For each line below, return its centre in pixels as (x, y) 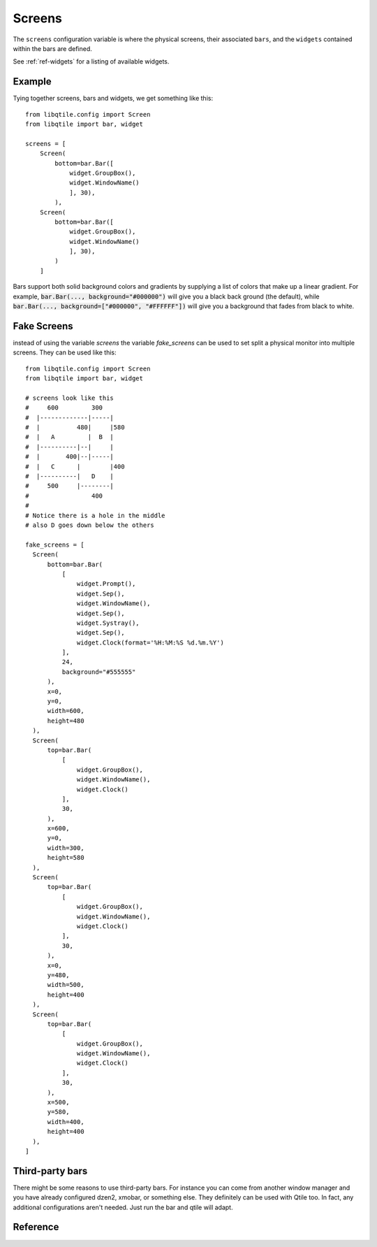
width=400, (66, 1122)
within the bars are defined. (52, 48)
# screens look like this (70, 398)
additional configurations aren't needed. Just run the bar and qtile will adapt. (123, 1207)
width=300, (66, 848)
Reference (36, 1227)
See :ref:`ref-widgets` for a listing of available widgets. (91, 62)
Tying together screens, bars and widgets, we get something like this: (113, 99)
